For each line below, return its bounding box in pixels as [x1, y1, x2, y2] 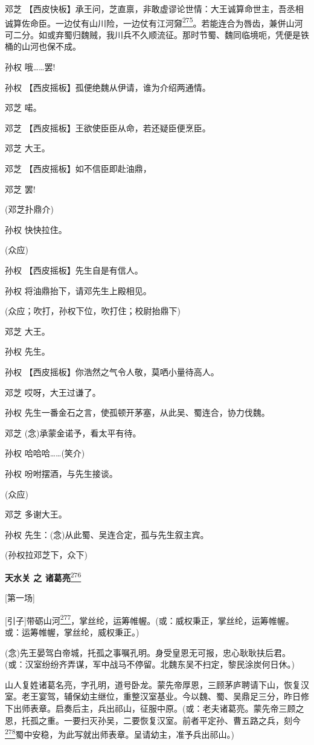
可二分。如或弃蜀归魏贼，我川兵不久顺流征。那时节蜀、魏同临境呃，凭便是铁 [5, 28, 309, 41]
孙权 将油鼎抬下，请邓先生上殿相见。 [5, 284, 152, 297]
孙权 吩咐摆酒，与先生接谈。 [5, 467, 118, 479]
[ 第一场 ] [5, 591, 35, 604]
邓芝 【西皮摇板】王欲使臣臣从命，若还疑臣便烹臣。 [5, 121, 211, 134]
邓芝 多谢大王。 [5, 508, 67, 520]
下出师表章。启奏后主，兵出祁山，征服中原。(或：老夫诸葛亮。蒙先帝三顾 [5, 701, 296, 714]
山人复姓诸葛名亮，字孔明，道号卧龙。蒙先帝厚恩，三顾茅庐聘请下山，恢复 [5, 678, 301, 691]
